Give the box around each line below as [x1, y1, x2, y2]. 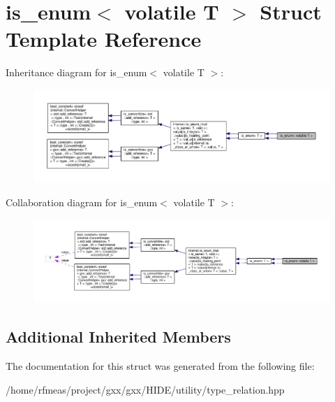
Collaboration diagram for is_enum [6, 194, 158, 209]
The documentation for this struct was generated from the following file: [6, 359, 315, 373]
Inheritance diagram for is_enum [6, 65, 147, 80]
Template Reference [6, 24, 202, 53]
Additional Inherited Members [6, 326, 231, 347]
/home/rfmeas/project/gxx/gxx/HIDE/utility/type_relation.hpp [6, 382, 285, 396]
